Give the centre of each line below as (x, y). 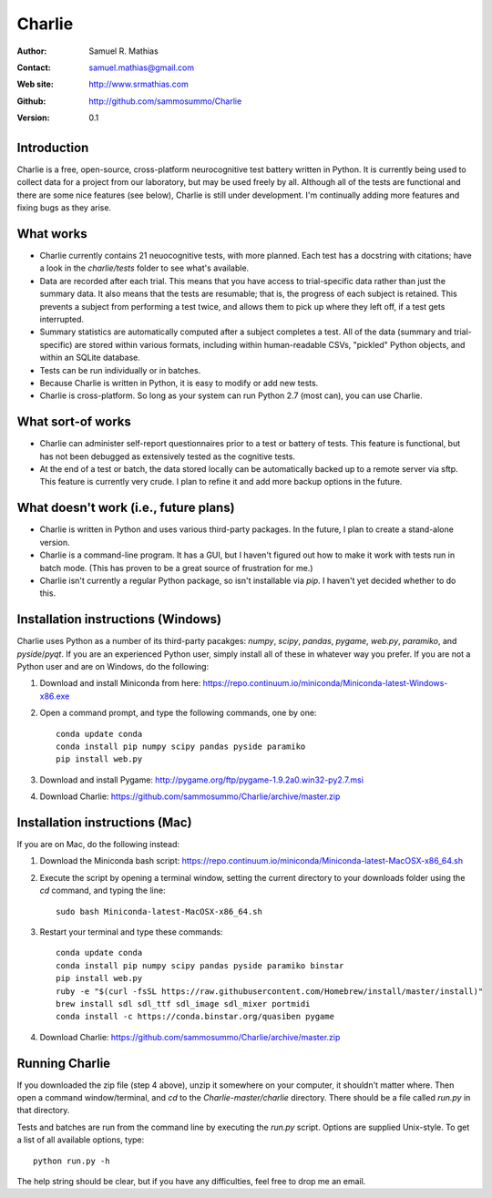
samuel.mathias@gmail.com (142, 67)
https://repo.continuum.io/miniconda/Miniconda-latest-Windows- (325, 683)
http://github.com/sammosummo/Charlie (165, 101)
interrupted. (62, 320)
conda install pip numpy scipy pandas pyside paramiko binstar (200, 965)
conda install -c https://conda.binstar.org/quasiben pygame (195, 1017)
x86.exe (55, 696)
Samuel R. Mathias (123, 51)
